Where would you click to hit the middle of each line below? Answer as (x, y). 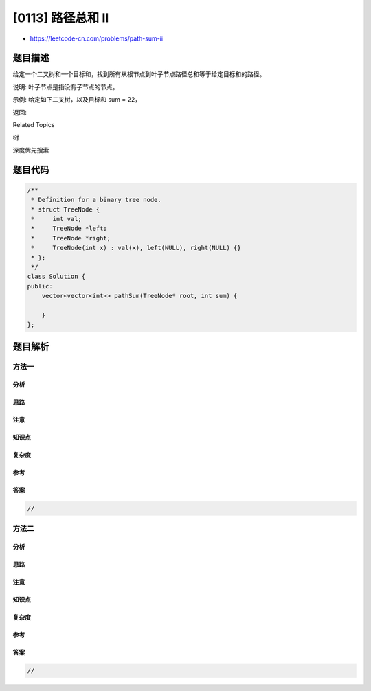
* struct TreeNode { (66, 209)
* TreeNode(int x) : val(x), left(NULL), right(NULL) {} (136, 248)
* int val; (57, 219)
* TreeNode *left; (69, 229)
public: (40, 286)
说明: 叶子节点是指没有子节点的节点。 (66, 87)
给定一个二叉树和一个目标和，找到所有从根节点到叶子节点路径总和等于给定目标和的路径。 (139, 74)
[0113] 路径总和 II (61, 18)
